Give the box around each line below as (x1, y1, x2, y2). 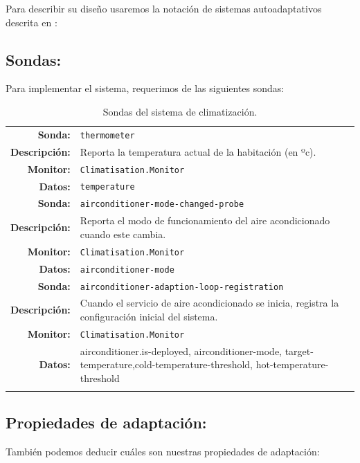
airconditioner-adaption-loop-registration (80, 282, 284, 292)
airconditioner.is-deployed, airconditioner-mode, (80, 343, 282, 358)
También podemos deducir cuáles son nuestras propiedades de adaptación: (6, 444, 320, 458)
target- (285, 343, 314, 358)
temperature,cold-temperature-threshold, (80, 357, 253, 372)
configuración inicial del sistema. (80, 309, 218, 324)
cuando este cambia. (80, 226, 166, 241)
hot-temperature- (255, 357, 329, 372)
